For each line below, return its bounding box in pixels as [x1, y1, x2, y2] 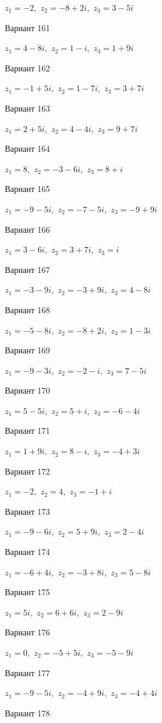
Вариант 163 [5, 101, 50, 114]
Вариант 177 [5, 666, 50, 679]
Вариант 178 [5, 706, 50, 719]
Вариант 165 [5, 182, 50, 195]
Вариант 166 [5, 223, 50, 235]
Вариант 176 [5, 626, 50, 638]
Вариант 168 [5, 303, 50, 316]
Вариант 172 [5, 464, 50, 477]
